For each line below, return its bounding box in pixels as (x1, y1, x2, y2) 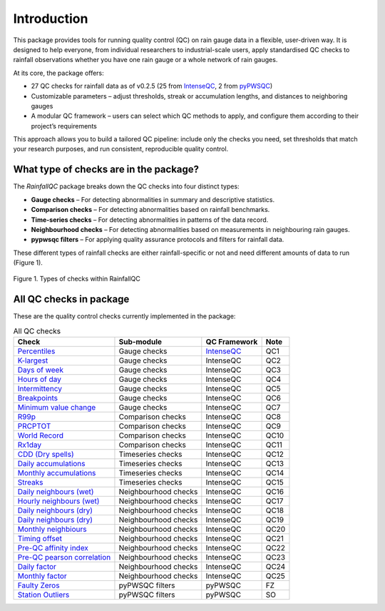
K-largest (17, 355, 48, 365)
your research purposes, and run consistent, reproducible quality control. (13, 145, 229, 153)
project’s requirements (31, 121, 98, 130)
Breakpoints (17, 393, 58, 403)
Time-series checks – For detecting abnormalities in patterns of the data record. (31, 215, 269, 224)
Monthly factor (17, 571, 67, 581)
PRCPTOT (17, 421, 51, 431)
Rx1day (17, 440, 42, 450)
